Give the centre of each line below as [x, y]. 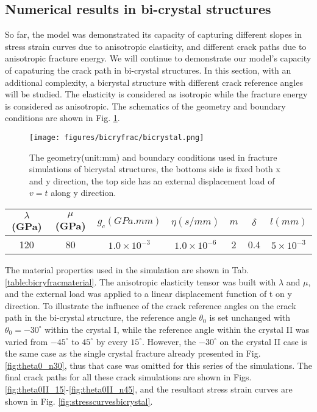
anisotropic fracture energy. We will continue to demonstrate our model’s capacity [158, 58]
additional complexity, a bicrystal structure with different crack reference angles [154, 82]
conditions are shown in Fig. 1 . [62, 118]
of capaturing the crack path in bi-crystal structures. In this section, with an [148, 70]
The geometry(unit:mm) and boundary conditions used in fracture [153, 157]
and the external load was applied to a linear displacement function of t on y [148, 294]
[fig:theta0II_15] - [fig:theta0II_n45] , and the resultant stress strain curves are [149, 389]
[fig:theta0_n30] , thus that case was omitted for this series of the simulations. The [158, 365]
